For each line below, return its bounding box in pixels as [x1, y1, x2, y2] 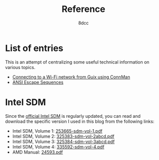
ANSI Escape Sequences [12, 79, 64, 85]
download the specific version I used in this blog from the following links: [5, 118, 155, 124]
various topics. [5, 64, 36, 70]
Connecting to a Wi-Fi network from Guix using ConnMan [12, 74, 130, 80]
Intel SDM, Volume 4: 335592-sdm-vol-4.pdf [12, 144, 104, 150]
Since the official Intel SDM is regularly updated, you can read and [5, 113, 141, 119]
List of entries [5, 42, 64, 54]
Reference [62, 3, 105, 15]
